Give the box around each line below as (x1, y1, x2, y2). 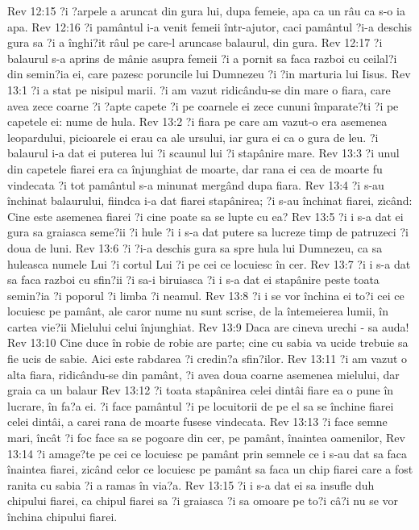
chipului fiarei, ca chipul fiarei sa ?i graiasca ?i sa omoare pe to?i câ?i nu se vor (7, 492, 399, 509)
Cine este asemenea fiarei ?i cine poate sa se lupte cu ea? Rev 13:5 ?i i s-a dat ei (7, 207, 404, 224)
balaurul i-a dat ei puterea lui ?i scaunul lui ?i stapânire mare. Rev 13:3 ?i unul (7, 144, 400, 161)
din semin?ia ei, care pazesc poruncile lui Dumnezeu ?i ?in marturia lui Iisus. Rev (7, 65, 411, 82)
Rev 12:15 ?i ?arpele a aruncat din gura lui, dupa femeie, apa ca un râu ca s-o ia (7, 2, 405, 19)
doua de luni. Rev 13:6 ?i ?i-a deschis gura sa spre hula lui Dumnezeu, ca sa (7, 239, 383, 256)
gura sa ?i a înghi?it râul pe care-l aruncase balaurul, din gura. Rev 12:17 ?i (7, 34, 383, 51)
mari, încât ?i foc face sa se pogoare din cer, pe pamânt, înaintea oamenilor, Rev (7, 429, 405, 446)
